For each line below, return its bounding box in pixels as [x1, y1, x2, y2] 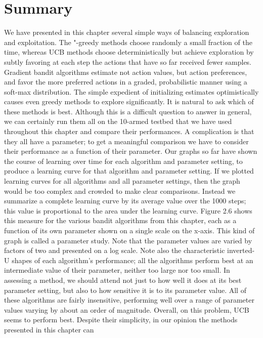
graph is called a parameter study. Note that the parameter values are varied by [4, 235, 252, 245]
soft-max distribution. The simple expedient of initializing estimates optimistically [4, 86, 259, 97]
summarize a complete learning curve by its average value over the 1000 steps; [4, 195, 246, 206]
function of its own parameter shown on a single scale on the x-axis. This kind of [4, 225, 255, 235]
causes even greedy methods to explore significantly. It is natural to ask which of [4, 96, 254, 107]
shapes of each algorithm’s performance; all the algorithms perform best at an [12, 255, 253, 265]
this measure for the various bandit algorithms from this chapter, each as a [4, 215, 237, 226]
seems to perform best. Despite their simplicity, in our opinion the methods [4, 314, 238, 325]
